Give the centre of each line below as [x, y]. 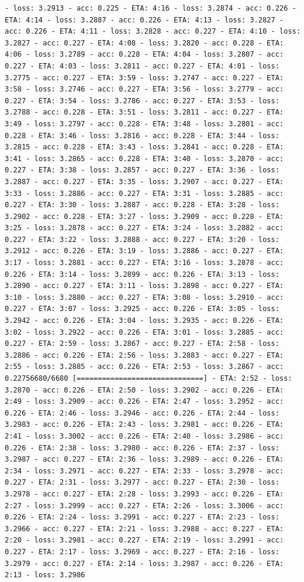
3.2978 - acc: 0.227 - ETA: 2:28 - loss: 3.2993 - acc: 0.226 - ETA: [144, 494]
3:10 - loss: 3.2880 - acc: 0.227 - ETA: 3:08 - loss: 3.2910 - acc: [144, 297]
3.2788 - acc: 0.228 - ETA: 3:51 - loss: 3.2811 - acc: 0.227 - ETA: [144, 112]
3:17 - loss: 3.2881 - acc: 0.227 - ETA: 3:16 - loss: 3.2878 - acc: [144, 263]
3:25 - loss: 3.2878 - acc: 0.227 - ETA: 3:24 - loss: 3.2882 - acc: [144, 228]
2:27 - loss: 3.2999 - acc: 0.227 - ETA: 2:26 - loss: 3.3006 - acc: [144, 506]
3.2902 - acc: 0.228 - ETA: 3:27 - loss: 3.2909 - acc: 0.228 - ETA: [144, 216]
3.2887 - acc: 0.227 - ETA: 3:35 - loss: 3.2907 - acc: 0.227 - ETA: [144, 182]
